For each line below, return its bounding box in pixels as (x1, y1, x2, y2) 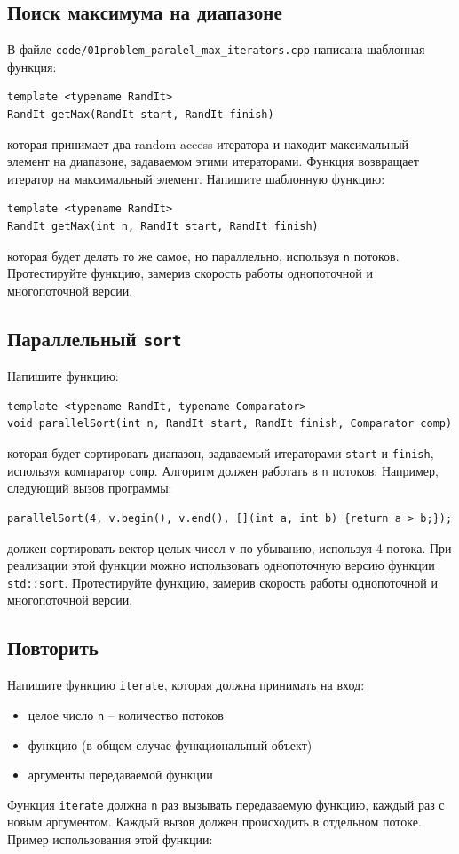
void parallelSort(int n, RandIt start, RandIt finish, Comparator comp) (7, 417, 453, 431)
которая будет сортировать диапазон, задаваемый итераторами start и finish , (7, 444, 434, 463)
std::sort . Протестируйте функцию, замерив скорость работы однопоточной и (7, 573, 438, 591)
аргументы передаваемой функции (28, 765, 213, 784)
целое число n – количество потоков (28, 705, 224, 724)
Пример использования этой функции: (7, 829, 213, 848)
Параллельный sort (7, 324, 182, 352)
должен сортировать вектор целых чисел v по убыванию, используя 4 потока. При (7, 538, 452, 557)
